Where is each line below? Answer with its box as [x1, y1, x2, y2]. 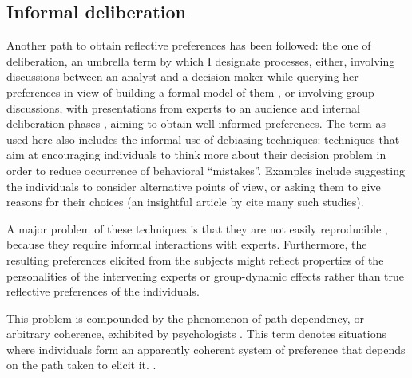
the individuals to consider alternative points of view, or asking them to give [6, 177, 381, 194]
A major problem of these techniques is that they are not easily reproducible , [6, 220, 388, 237]
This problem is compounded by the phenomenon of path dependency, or [6, 309, 364, 326]
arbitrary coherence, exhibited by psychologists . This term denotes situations [6, 325, 386, 342]
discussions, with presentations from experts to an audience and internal [6, 99, 360, 116]
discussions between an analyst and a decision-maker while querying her [6, 68, 359, 85]
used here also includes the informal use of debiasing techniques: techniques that [6, 130, 400, 147]
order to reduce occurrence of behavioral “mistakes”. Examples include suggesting [6, 161, 405, 178]
